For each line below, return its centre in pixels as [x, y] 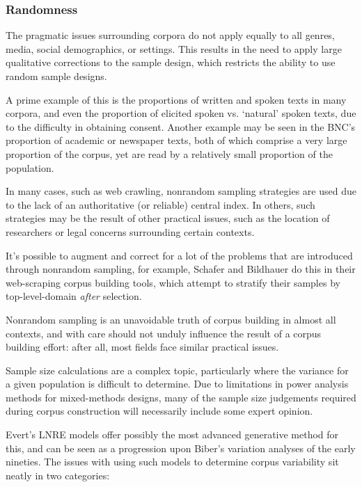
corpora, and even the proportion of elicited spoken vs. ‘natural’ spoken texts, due [181, 113]
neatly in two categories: [58, 475]
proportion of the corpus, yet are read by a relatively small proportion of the [169, 153]
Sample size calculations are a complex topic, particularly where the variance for [177, 370]
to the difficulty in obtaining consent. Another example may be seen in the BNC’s [181, 126]
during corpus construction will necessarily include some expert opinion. [159, 411]
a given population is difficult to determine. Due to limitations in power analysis [177, 384]
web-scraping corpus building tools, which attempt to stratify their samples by [173, 282]
